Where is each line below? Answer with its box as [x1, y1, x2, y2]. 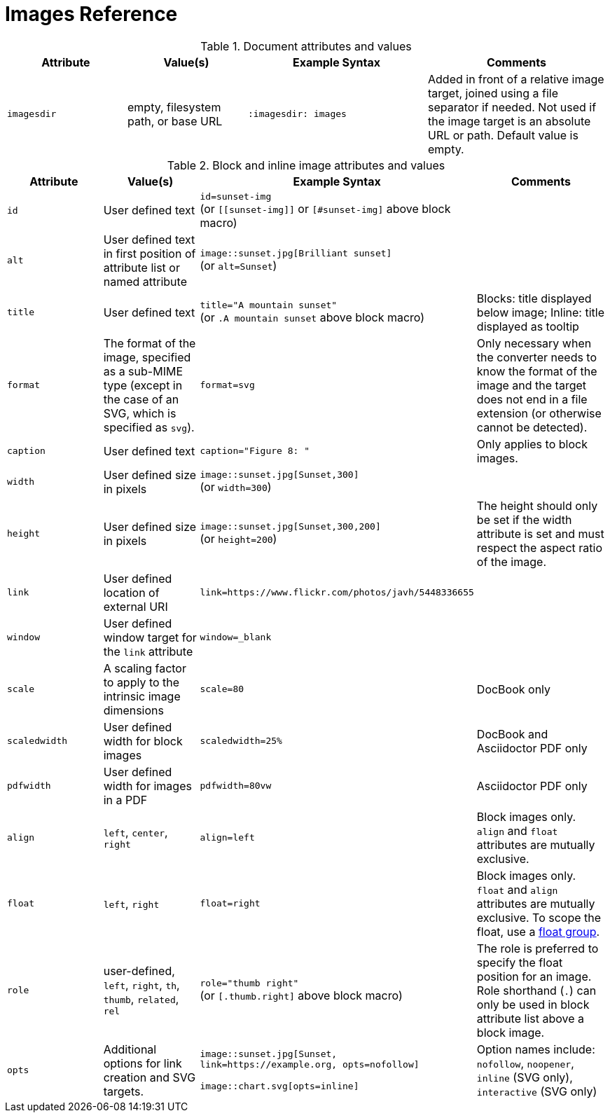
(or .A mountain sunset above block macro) [200, 310, 425, 325]
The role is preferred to [476, 941, 599, 955]
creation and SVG [103, 1070, 196, 1084]
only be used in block [476, 997, 590, 1012]
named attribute [103, 274, 187, 289]
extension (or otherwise [476, 406, 602, 420]
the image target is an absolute [428, 113, 591, 128]
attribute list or [103, 260, 180, 275]
